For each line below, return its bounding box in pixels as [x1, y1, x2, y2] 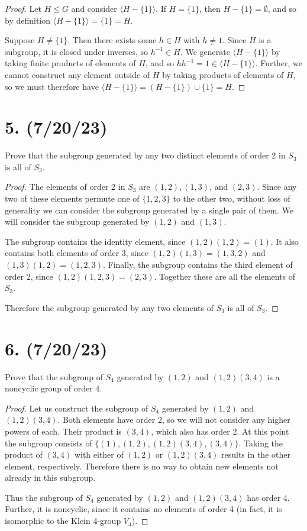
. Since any [257, 180, 297, 193]
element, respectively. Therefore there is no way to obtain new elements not [5, 459, 279, 472]
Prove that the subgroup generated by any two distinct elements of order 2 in [5, 149, 286, 161]
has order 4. [247, 491, 290, 503]
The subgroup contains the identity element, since [5, 235, 186, 247]
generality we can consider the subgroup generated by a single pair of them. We [5, 203, 294, 216]
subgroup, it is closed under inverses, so [5, 45, 148, 57]
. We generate [180, 45, 230, 57]
